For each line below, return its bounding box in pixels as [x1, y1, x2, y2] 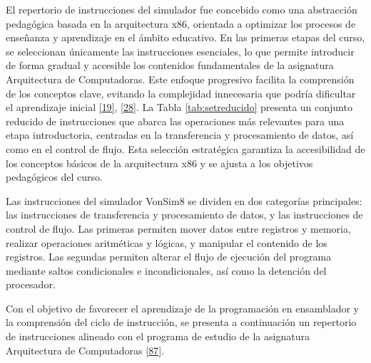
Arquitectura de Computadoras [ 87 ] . [6, 342, 164, 357]
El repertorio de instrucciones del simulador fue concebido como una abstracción [6, 2, 357, 16]
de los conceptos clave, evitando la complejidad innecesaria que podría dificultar [6, 85, 356, 100]
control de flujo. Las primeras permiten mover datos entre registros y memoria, [6, 221, 351, 236]
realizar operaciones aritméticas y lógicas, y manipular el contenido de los [6, 235, 327, 250]
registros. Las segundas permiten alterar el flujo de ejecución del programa [6, 249, 332, 264]
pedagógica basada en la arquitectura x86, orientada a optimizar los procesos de [6, 16, 356, 31]
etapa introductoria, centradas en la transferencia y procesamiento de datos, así [6, 127, 354, 142]
